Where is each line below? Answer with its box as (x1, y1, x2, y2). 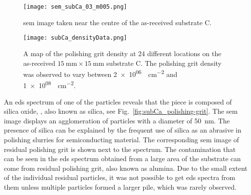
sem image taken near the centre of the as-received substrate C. (23, 17, 212, 27)
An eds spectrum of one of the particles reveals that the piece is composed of (4, 96, 232, 106)
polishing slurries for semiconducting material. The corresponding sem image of (4, 134, 239, 144)
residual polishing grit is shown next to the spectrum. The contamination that (4, 144, 236, 154)
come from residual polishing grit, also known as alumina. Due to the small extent (4, 163, 248, 173)
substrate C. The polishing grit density (106, 58, 221, 68)
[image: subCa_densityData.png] (23, 34, 127, 42)
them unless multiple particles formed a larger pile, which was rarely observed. (4, 181, 236, 192)
